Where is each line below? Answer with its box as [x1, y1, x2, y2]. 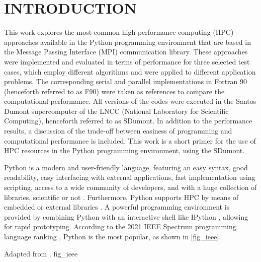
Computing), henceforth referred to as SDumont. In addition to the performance [4, 115, 252, 126]
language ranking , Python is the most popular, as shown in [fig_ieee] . [4, 231, 221, 241]
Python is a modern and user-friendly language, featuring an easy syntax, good [4, 162, 248, 172]
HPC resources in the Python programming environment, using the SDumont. [4, 145, 245, 156]
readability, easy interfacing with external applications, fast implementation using [4, 172, 255, 182]
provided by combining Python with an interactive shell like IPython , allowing [4, 211, 248, 222]
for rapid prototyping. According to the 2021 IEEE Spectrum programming [4, 221, 236, 232]
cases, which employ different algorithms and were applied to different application [4, 66, 256, 77]
